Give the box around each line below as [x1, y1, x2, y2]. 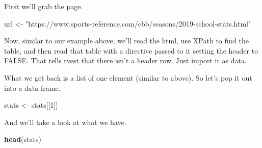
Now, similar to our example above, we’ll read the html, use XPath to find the [4, 35, 249, 46]
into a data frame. [4, 82, 61, 93]
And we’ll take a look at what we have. [4, 116, 126, 127]
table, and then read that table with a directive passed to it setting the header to [4, 45, 258, 56]
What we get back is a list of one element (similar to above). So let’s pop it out [4, 72, 252, 83]
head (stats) [4, 134, 41, 144]
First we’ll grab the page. [4, 1, 83, 11]
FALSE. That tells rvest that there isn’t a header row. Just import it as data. [4, 55, 247, 66]
